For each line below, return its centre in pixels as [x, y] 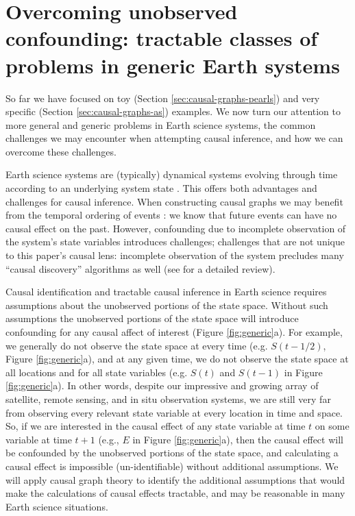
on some [332, 426]
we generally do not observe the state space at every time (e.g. [137, 345]
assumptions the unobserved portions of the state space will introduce [152, 318]
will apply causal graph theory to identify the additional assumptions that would [175, 479]
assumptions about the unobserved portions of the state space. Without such [167, 305]
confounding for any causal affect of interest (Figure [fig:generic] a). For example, [174, 332]
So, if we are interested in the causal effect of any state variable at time [156, 426]
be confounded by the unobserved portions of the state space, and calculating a [172, 453]
